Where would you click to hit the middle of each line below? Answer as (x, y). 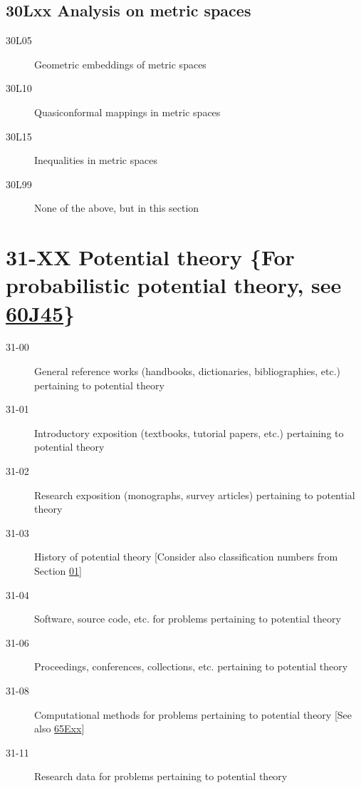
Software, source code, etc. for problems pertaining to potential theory (188, 619)
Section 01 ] (58, 570)
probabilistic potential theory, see (174, 285)
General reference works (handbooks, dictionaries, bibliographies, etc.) (188, 371)
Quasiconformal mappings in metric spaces (127, 112)
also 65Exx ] (59, 728)
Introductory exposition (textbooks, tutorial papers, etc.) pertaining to (189, 433)
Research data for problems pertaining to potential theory (161, 776)
